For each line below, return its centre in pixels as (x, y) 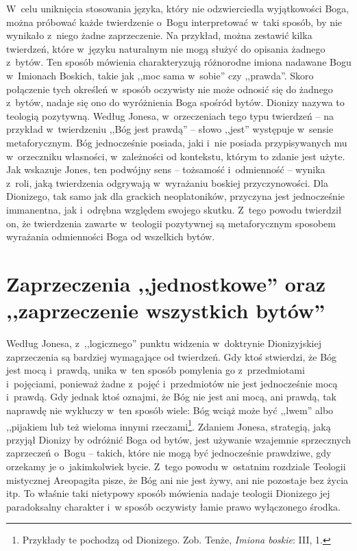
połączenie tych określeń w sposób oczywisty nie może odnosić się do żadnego (170, 89)
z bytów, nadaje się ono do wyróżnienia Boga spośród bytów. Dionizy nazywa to (175, 102)
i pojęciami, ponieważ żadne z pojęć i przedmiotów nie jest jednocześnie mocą (172, 383)
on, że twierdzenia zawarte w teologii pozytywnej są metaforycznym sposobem (171, 223)
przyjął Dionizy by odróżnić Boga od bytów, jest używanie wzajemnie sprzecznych (179, 439)
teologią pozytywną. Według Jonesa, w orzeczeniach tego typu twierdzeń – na (170, 115)
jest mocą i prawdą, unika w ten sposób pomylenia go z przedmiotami (156, 370)
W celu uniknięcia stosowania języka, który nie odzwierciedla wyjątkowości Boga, (178, 8)
